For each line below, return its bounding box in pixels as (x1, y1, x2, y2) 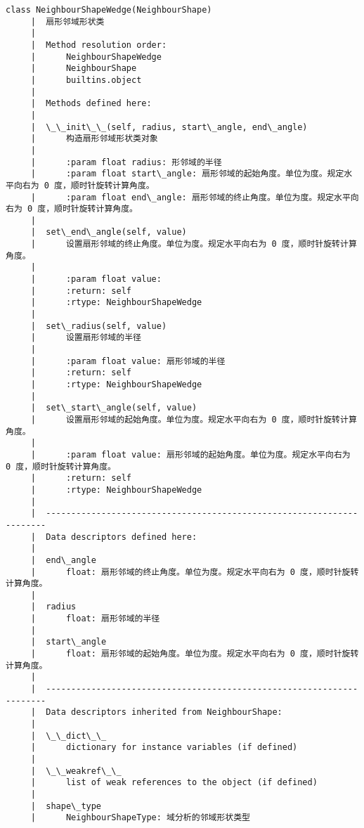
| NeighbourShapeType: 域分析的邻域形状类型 (30, 813, 250, 823)
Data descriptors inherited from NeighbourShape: (46, 707, 282, 718)
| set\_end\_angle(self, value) (30, 227, 187, 238)
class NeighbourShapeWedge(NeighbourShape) (6, 5, 212, 15)
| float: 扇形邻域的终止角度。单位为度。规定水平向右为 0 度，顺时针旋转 (30, 567, 359, 577)
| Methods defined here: (30, 98, 152, 109)
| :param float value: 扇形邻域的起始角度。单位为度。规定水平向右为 (30, 449, 351, 460)
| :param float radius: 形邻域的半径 (30, 157, 222, 167)
